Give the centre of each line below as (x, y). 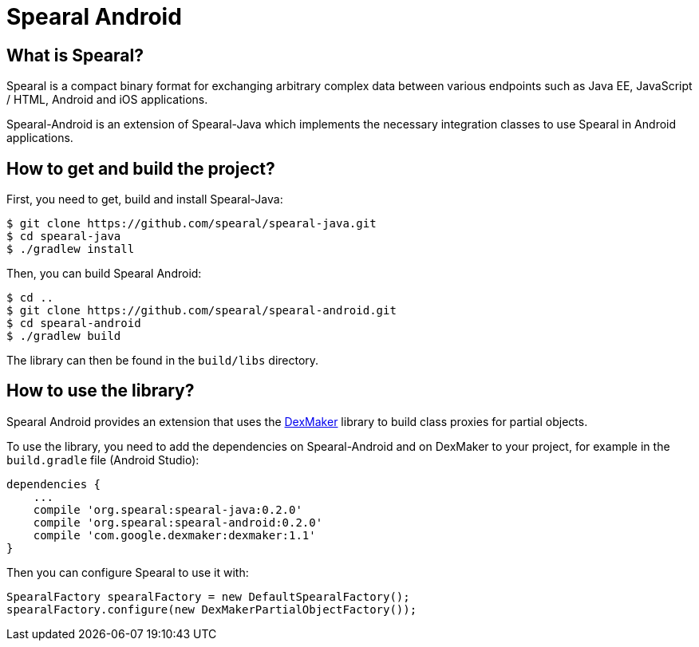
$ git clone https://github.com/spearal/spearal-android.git (201, 311)
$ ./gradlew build (64, 336)
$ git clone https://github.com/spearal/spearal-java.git (192, 224)
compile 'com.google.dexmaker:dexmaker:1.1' (174, 535)
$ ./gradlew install (71, 249)
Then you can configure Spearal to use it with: (128, 572)
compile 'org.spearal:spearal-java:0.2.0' (168, 509)
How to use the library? (101, 391)
